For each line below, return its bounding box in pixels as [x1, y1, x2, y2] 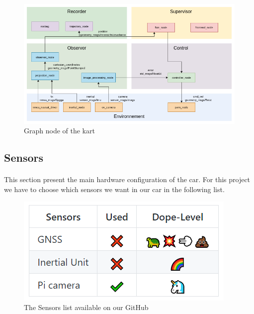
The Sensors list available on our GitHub [24, 302, 149, 313]
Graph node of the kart [24, 125, 95, 136]
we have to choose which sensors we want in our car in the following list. [4, 184, 225, 195]
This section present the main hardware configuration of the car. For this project [4, 174, 251, 185]
